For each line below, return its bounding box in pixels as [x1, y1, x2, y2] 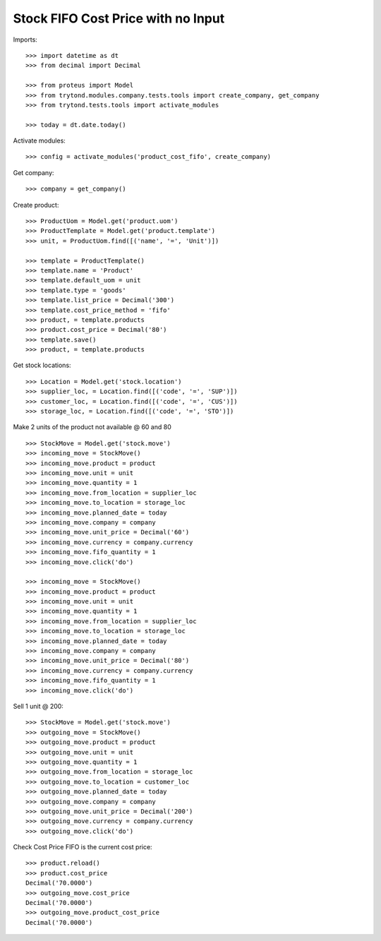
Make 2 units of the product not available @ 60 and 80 [13, 423, 172, 431]
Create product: [13, 200, 59, 209]
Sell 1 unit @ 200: [13, 702, 64, 710]
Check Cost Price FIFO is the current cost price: [13, 843, 152, 851]
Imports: [13, 35, 38, 44]
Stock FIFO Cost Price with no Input [13, 11, 225, 26]
